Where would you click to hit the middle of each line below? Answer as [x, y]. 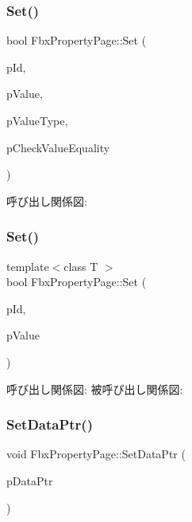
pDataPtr [30, 480]
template [28, 266]
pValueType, [37, 120]
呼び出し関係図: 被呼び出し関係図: [95, 389]
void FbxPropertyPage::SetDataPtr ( [96, 454]
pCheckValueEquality [58, 147]
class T [81, 266]
